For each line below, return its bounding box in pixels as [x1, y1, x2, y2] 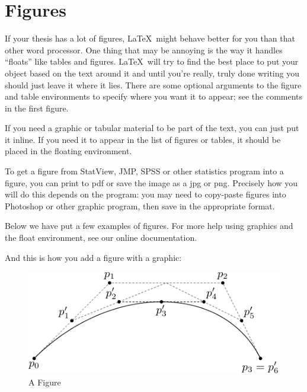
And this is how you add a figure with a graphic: [5, 251, 182, 263]
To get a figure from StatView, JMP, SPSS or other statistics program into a [5, 165, 284, 177]
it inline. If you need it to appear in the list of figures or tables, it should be [5, 133, 281, 145]
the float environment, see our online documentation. [5, 231, 197, 244]
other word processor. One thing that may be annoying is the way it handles [5, 43, 283, 56]
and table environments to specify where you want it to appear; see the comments [5, 90, 303, 103]
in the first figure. [5, 101, 69, 114]
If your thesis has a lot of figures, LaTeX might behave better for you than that [5, 32, 295, 44]
